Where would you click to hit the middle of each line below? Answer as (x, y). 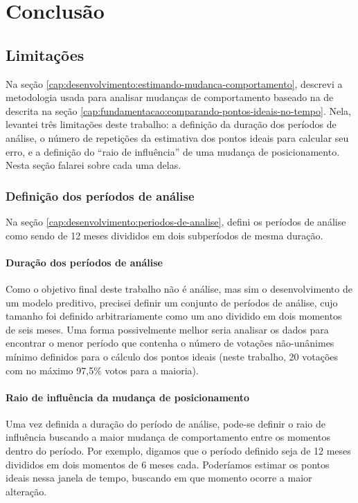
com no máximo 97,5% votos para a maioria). (102, 370)
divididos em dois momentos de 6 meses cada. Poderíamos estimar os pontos (168, 464)
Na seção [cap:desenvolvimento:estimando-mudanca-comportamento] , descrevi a (174, 83)
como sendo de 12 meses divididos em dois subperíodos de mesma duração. (164, 235)
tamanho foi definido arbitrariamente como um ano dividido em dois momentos (174, 316)
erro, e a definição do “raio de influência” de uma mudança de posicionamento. (173, 151)
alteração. (26, 491)
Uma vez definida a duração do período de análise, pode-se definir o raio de (165, 423)
